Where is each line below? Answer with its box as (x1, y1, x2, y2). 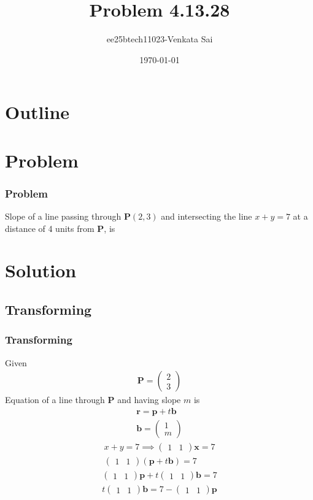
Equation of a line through (5, 393, 105, 406)
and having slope (117, 393, 181, 406)
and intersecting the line (161, 210, 252, 223)
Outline (5, 99, 70, 125)
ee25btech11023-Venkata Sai (106, 33, 213, 45)
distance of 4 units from (5, 221, 95, 234)
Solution (5, 258, 77, 283)
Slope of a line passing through (5, 210, 122, 223)
